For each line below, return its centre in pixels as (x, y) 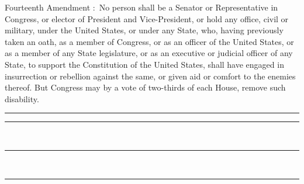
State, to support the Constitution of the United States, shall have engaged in (144, 64)
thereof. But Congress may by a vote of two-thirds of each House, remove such (145, 87)
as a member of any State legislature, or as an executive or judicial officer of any (149, 53)
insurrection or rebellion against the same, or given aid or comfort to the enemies (150, 76)
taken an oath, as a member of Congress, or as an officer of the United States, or (149, 41)
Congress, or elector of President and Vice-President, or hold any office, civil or (147, 18)
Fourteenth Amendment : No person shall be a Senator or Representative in (141, 7)
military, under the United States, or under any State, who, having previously (144, 30)
